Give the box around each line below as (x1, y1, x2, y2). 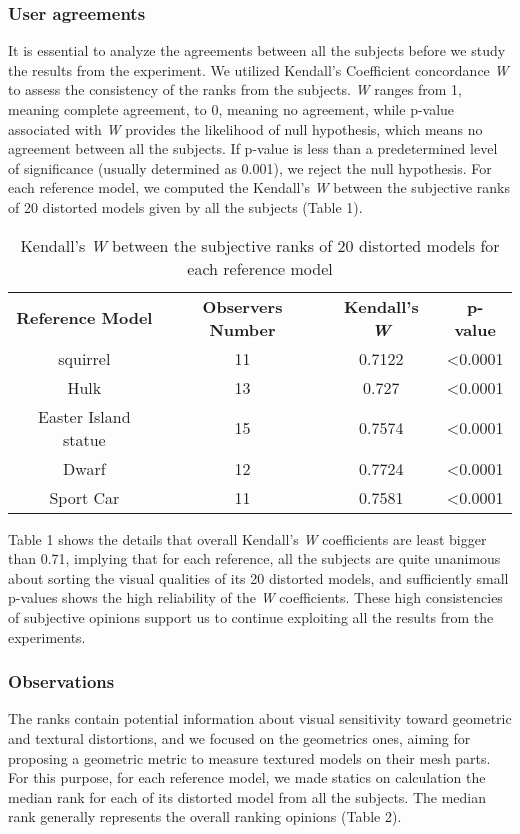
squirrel (58, 346, 111, 370)
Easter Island (38, 404, 131, 428)
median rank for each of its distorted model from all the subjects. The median (8, 786, 487, 807)
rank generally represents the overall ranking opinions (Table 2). (8, 806, 402, 827)
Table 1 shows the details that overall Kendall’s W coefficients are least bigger (8, 528, 487, 549)
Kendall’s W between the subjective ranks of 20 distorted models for (20, 233, 500, 257)
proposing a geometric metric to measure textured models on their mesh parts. (8, 747, 491, 768)
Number (209, 317, 276, 341)
